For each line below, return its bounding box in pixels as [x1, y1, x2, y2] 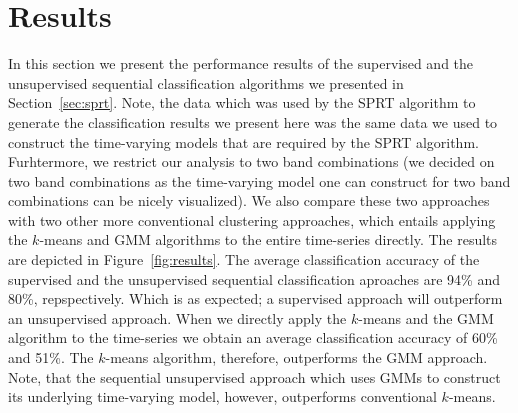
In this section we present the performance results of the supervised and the [8, 53, 474, 74]
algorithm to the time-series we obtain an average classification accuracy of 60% [8, 327, 498, 348]
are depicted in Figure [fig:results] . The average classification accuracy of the [8, 249, 480, 270]
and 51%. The [8, 347, 94, 368]
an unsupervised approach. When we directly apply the [8, 307, 347, 328]
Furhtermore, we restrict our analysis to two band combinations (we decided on [8, 151, 495, 172]
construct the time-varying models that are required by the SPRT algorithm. [8, 131, 479, 152]
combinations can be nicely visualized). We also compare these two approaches [8, 190, 490, 211]
